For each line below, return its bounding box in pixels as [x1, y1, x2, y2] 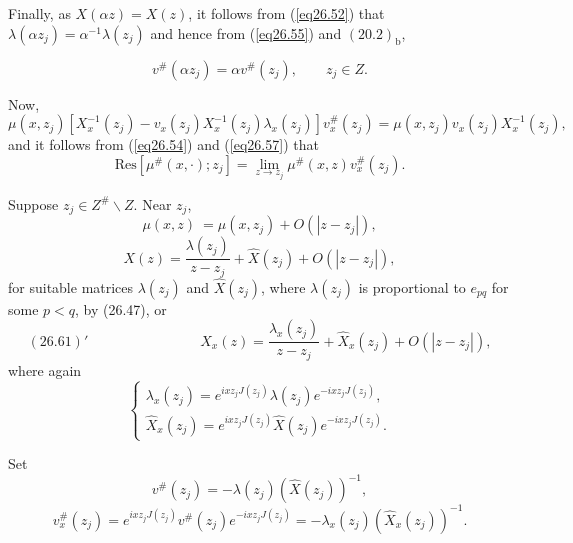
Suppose [8, 193, 59, 214]
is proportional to [358, 276, 466, 297]
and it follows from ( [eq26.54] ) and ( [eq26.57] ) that [8, 134, 319, 155]
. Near [133, 193, 172, 214]
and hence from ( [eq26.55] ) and [150, 22, 342, 43]
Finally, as [8, 3, 71, 23]
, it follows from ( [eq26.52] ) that [188, 3, 385, 23]
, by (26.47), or [75, 298, 167, 319]
